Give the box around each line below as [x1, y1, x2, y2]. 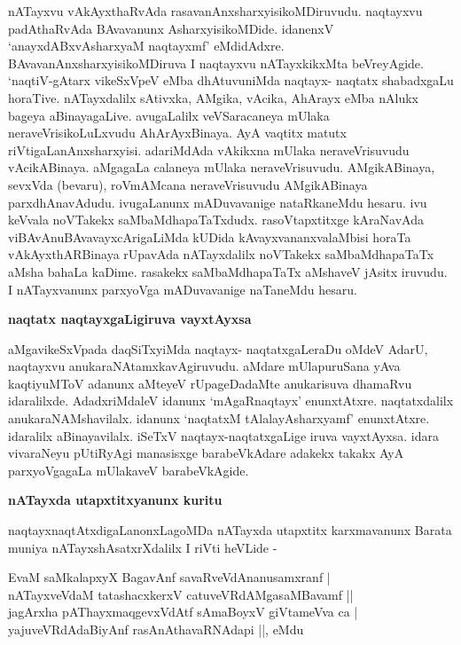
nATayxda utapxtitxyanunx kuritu [8, 491, 223, 509]
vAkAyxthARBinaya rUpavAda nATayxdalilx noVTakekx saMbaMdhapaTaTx [8, 245, 434, 264]
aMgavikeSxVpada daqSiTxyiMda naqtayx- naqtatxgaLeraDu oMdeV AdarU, [8, 339, 428, 358]
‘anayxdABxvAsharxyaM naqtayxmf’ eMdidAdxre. [8, 36, 285, 55]
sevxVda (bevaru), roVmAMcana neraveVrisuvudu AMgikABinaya [8, 175, 368, 193]
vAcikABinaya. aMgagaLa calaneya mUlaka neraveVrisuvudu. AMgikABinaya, [8, 158, 435, 177]
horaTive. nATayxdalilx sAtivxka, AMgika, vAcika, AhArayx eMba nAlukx [8, 88, 419, 106]
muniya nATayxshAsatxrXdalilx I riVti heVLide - [8, 538, 277, 556]
